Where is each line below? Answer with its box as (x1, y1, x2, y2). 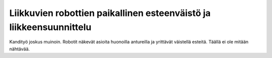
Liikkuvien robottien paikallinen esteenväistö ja (9, 7, 211, 18)
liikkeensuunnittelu (9, 21, 92, 32)
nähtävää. (9, 45, 30, 52)
